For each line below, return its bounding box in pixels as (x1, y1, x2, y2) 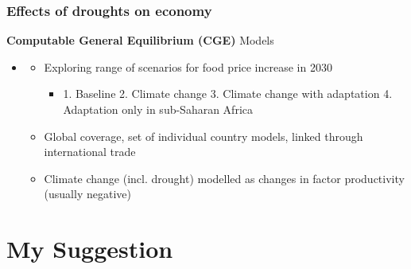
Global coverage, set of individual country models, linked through (44, 127, 363, 144)
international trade (44, 143, 136, 160)
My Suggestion (6, 232, 173, 265)
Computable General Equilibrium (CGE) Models (6, 32, 274, 49)
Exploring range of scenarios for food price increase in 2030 (44, 58, 332, 75)
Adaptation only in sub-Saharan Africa (63, 101, 253, 117)
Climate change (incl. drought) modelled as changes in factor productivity (44, 170, 405, 186)
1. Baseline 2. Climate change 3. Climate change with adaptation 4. (63, 85, 393, 102)
